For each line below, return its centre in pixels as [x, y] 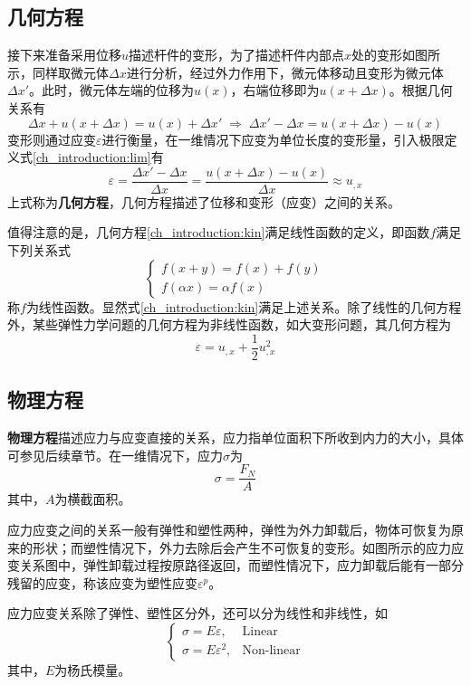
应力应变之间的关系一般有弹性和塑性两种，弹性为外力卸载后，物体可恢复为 [229, 529]
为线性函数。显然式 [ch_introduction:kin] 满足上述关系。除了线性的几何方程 [244, 306]
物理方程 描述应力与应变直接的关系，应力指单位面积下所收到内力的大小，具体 [235, 438]
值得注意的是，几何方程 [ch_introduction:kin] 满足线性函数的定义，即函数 [219, 232]
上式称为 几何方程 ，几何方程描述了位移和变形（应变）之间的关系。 [204, 201]
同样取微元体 [70, 72]
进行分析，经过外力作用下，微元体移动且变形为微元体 [285, 72]
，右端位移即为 [275, 90]
